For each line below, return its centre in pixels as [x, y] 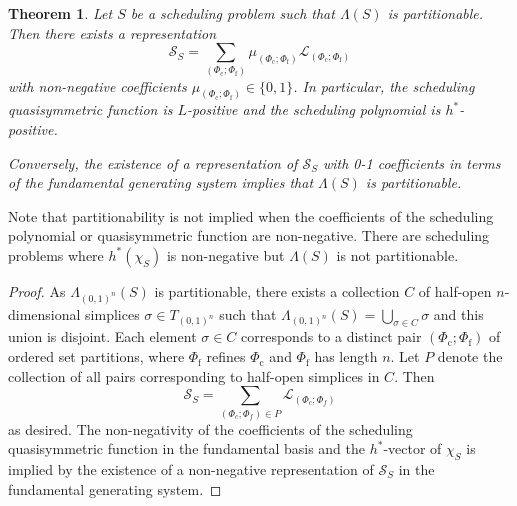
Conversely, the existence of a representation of [153, 162]
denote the [470, 356]
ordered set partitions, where [96, 356]
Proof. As [37, 290]
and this [458, 313]
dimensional [44, 313]
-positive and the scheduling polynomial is [314, 109]
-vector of [412, 448]
